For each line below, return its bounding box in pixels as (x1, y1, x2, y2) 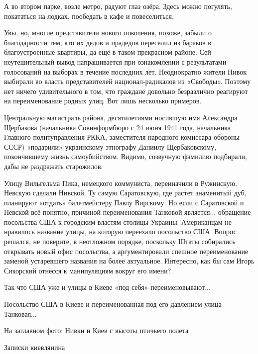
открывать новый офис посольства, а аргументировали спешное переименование (4, 246, 249, 256)
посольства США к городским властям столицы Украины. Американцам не (4, 216, 232, 227)
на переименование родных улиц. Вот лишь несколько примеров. (4, 95, 202, 106)
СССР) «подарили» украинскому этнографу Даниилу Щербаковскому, (4, 141, 217, 152)
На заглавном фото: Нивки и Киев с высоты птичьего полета (4, 325, 189, 336)
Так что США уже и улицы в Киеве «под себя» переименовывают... (4, 282, 211, 292)
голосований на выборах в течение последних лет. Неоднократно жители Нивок (4, 66, 247, 77)
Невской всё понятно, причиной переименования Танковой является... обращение (4, 207, 251, 217)
